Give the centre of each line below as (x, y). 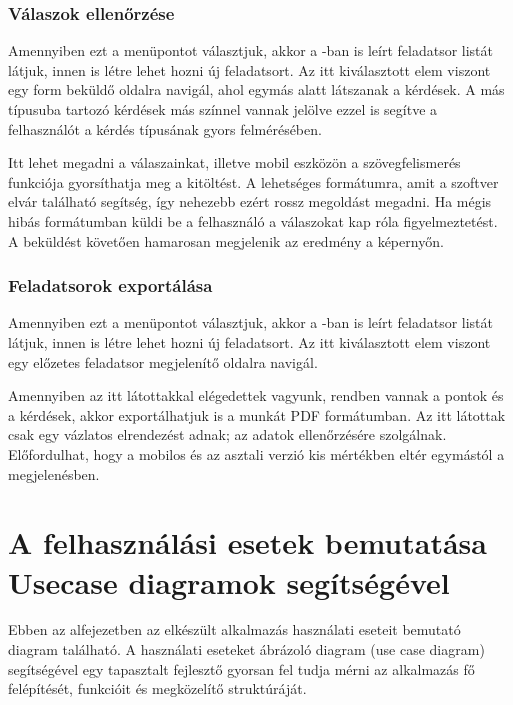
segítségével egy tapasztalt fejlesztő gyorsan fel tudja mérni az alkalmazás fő (241, 668)
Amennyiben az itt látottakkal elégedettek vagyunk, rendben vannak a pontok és (256, 395)
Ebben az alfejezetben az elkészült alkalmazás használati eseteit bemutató (234, 629)
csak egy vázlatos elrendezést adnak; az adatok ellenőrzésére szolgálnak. (227, 434)
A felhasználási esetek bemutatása (247, 542)
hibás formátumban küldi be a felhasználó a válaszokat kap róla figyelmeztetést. (253, 220)
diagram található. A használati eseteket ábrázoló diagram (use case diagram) (246, 649)
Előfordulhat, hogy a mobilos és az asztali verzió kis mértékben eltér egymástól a (256, 453)
